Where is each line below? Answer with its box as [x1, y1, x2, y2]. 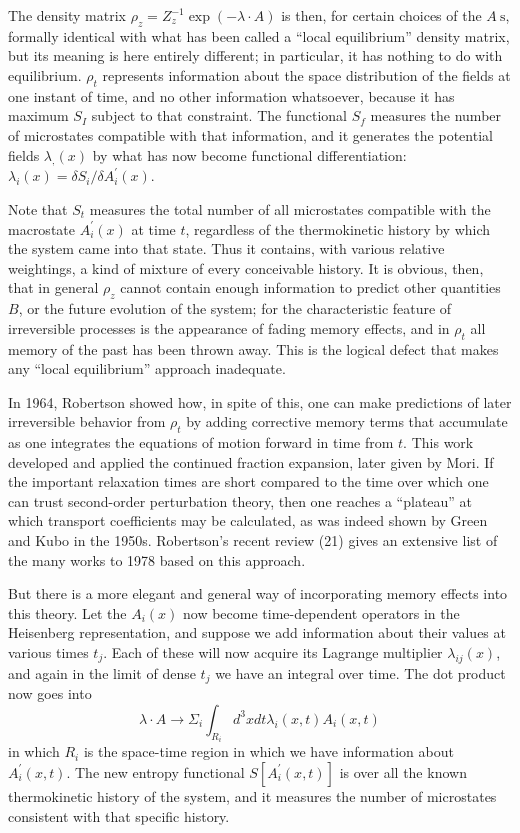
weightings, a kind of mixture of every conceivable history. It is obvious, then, [8, 257, 484, 278]
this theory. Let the [8, 602, 127, 623]
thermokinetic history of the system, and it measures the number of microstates [8, 785, 497, 806]
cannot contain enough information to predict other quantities [120, 277, 501, 298]
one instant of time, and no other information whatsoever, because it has [8, 85, 455, 106]
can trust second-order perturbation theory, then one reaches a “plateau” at [8, 490, 473, 511]
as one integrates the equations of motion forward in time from [8, 432, 394, 453]
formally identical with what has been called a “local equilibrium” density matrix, [8, 25, 510, 46]
